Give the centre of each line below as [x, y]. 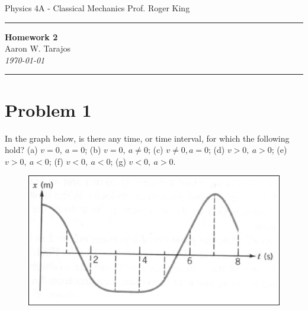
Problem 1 [48, 109]
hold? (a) [21, 150]
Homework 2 [31, 36]
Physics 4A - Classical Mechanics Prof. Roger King [97, 8]
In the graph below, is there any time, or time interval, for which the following [147, 138]
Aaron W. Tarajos [38, 48]
